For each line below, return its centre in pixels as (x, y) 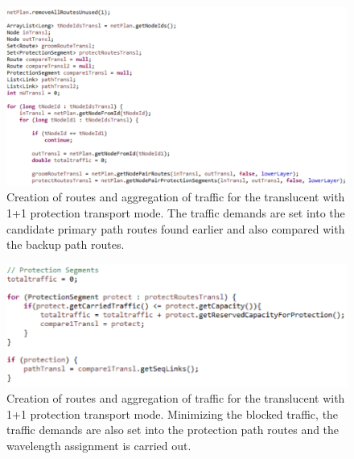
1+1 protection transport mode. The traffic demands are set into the (176, 212)
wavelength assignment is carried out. (99, 445)
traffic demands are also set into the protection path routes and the (173, 430)
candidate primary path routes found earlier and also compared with (176, 228)
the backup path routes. (66, 244)
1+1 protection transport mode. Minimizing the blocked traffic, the (173, 414)
